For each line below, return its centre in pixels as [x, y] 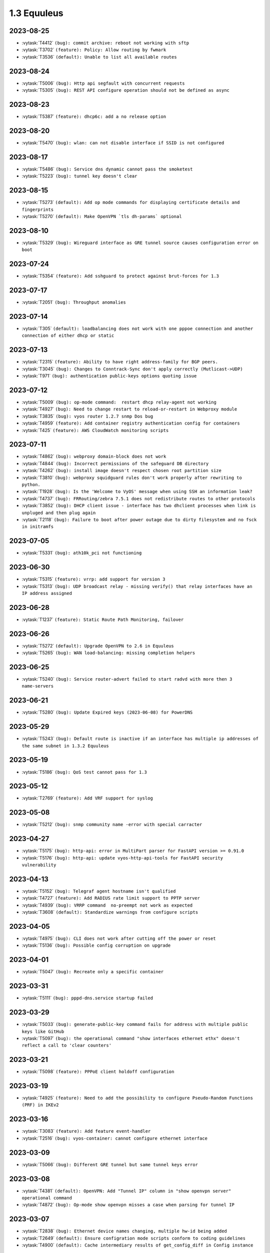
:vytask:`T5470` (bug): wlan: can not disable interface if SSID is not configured [123, 142]
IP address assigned [47, 593]
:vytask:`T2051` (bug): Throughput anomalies [74, 302]
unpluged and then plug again [59, 513]
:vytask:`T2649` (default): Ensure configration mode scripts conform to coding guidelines [134, 1238]
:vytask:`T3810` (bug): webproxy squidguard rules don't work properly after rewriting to [132, 477]
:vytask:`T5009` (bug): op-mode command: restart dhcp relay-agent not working [119, 402]
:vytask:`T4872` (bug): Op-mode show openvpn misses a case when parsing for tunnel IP [128, 1205]
